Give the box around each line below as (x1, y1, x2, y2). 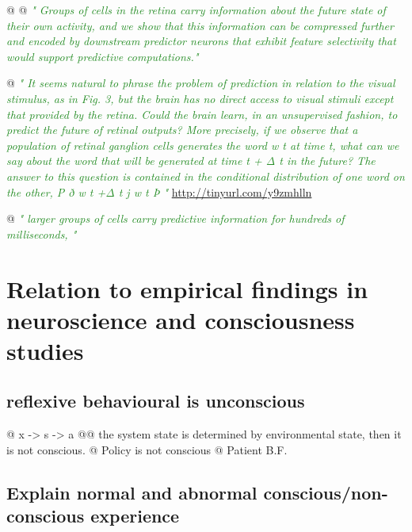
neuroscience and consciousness (6, 303, 355, 335)
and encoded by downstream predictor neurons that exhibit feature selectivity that (6, 33, 396, 49)
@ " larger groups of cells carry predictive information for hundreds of (6, 210, 345, 227)
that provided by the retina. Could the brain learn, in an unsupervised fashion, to (6, 105, 398, 122)
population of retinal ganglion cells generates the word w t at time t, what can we (6, 136, 399, 153)
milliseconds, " (6, 225, 77, 242)
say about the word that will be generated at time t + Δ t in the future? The (6, 152, 376, 169)
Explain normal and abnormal (6, 480, 257, 504)
